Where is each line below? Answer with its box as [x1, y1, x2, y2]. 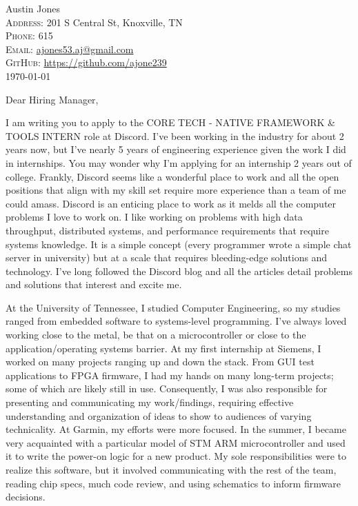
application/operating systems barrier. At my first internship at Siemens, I [6, 341, 321, 355]
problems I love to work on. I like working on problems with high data [6, 210, 303, 224]
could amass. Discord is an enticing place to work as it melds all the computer [6, 196, 337, 210]
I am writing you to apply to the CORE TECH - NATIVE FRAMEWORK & [6, 115, 335, 130]
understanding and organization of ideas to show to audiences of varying [6, 408, 312, 423]
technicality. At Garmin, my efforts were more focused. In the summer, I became [6, 422, 346, 436]
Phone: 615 [6, 28, 53, 43]
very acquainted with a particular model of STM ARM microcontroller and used [6, 435, 346, 449]
